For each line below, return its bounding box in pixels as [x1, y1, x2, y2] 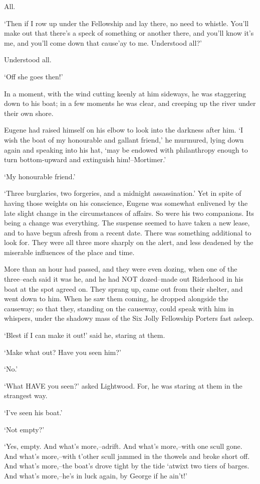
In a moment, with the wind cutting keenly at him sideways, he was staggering [4, 88, 246, 98]
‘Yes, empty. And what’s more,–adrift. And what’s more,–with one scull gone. [4, 441, 242, 451]
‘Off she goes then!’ [4, 71, 63, 81]
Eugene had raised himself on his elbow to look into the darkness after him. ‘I [4, 125, 243, 135]
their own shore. [4, 107, 54, 118]
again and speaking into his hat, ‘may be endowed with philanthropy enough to [4, 144, 248, 155]
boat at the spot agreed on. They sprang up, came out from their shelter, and [4, 283, 243, 294]
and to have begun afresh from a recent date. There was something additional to [4, 227, 251, 237]
